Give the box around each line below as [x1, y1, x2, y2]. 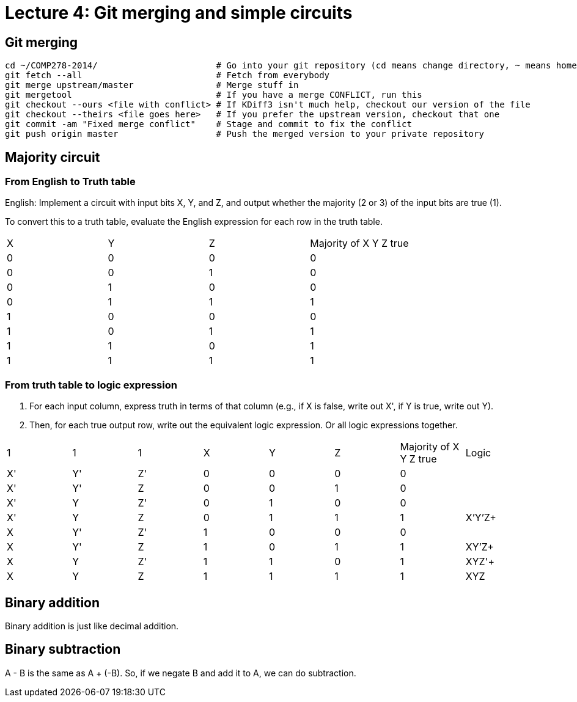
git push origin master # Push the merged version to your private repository [5, 129, 484, 139]
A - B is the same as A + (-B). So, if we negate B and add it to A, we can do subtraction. [5, 667, 356, 678]
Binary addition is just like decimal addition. [5, 620, 179, 631]
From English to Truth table [5, 175, 136, 188]
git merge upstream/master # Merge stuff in [5, 80, 299, 90]
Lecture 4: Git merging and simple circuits [5, 2, 353, 23]
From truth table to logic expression [5, 378, 177, 391]
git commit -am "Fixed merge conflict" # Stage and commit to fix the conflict [5, 119, 412, 130]
